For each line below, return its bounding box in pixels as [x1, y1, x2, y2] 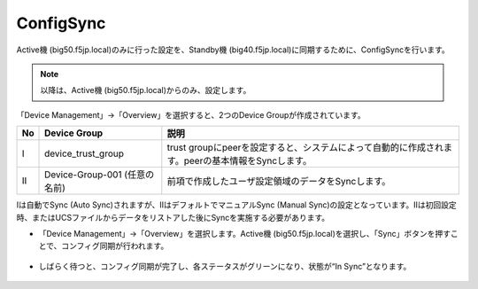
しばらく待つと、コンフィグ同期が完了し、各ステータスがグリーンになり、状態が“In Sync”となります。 [38, 261, 412, 271]
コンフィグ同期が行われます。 [61, 240, 169, 252]
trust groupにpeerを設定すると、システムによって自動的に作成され [166, 142, 444, 154]
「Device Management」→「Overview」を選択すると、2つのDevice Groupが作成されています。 [16, 109, 366, 120]
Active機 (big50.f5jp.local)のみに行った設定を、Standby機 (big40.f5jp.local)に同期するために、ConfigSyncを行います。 [16, 44, 451, 55]
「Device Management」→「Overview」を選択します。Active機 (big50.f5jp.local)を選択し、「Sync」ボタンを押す [38, 228, 451, 238]
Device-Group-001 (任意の [44, 168, 155, 181]
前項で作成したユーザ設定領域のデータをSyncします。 [166, 176, 391, 188]
